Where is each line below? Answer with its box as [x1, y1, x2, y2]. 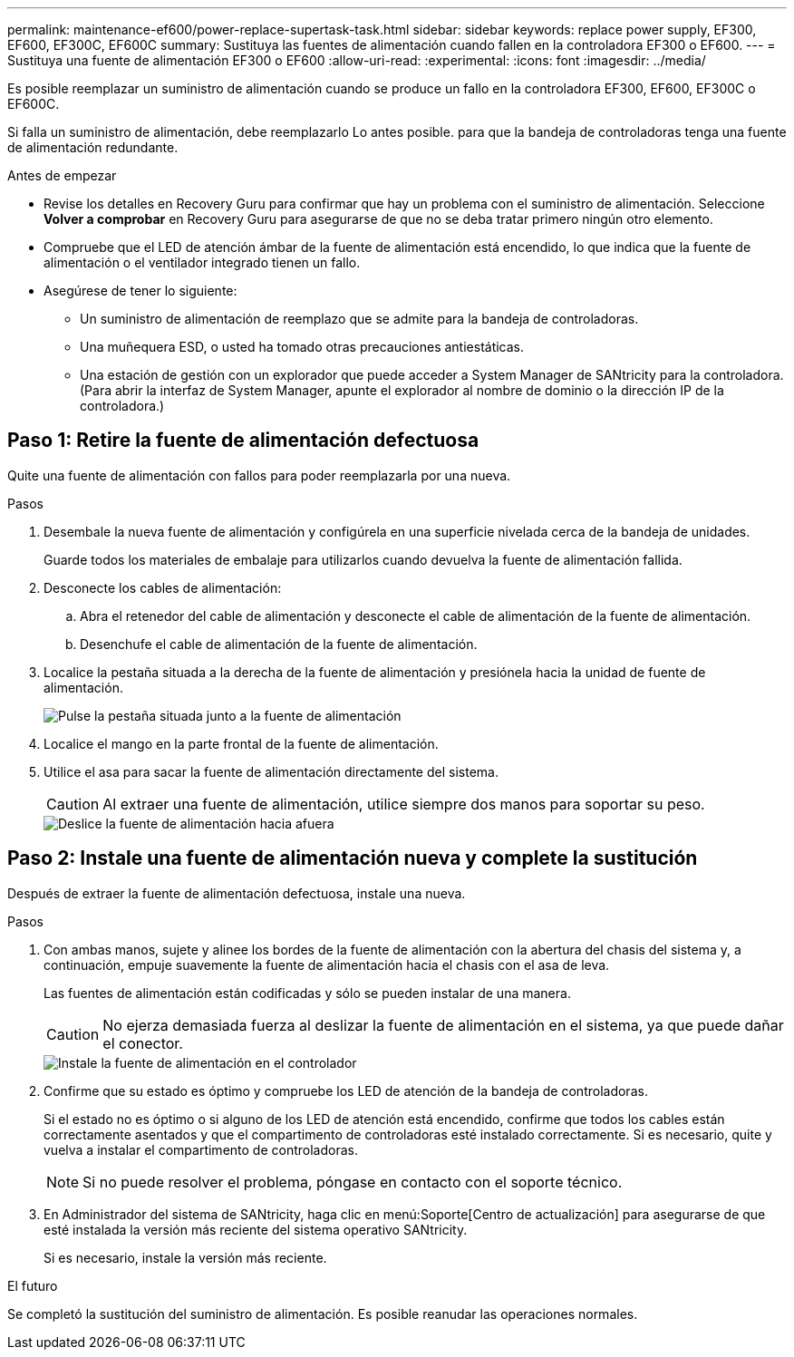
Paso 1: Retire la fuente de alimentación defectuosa [7, 429, 479, 452]
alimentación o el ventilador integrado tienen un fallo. [44, 255, 361, 270]
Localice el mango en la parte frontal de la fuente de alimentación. [44, 735, 439, 751]
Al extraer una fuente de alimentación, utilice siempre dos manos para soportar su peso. [102, 794, 705, 813]
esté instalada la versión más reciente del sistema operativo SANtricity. [44, 1221, 468, 1237]
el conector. [102, 1033, 183, 1052]
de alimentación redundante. [7, 140, 179, 155]
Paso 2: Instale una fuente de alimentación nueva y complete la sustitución [7, 847, 698, 870]
